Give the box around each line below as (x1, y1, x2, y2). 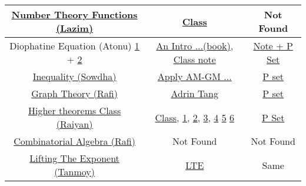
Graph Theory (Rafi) (31, 87, 118, 100)
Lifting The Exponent (29, 151, 119, 165)
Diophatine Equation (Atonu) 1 (9, 39, 139, 52)
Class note (173, 52, 216, 66)
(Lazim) (56, 21, 94, 35)
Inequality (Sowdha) (32, 69, 117, 83)
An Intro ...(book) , (156, 39, 234, 52)
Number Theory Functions (11, 8, 138, 21)
